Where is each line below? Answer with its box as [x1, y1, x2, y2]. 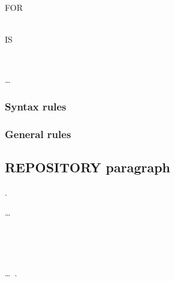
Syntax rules [5, 98, 67, 113]
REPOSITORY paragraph [5, 158, 171, 177]
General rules [5, 126, 71, 141]
